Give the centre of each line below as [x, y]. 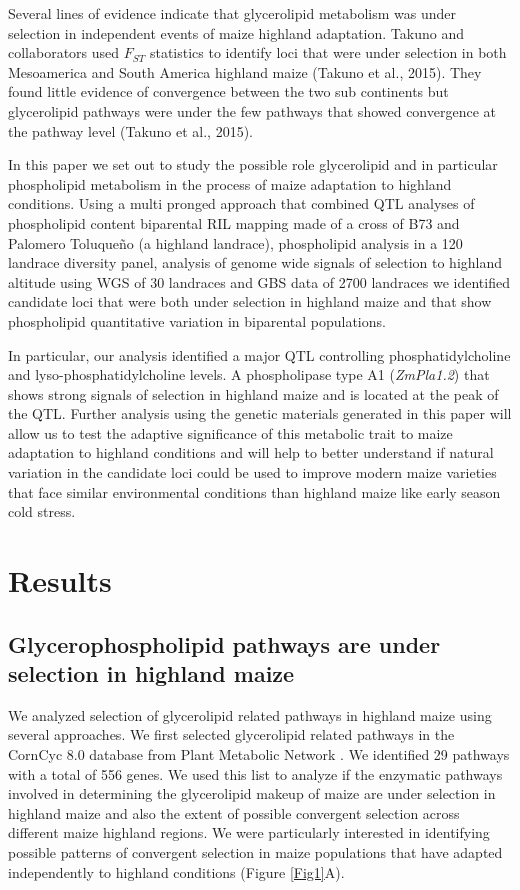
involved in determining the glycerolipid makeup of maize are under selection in [252, 793]
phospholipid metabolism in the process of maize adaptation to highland [230, 183]
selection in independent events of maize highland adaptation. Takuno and [236, 32]
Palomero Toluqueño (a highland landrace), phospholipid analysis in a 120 [235, 242]
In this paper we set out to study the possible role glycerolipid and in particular [253, 164]
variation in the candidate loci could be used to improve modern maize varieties [252, 472]
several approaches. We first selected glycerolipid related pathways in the [231, 734]
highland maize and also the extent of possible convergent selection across [234, 812]
